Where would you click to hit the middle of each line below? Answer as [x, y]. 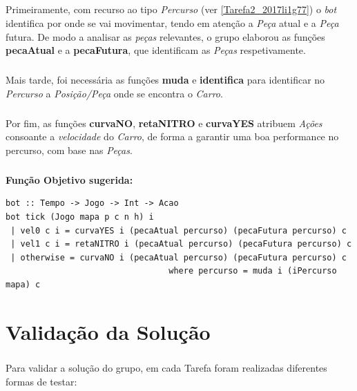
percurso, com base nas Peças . [69, 150]
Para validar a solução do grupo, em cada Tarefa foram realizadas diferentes [166, 368]
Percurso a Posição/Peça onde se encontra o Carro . [114, 93]
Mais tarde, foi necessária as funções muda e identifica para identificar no [165, 80]
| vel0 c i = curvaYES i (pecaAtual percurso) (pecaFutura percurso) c [178, 230]
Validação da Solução [108, 331]
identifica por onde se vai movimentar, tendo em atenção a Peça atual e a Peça [172, 22]
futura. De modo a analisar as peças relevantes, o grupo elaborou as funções [165, 36]
